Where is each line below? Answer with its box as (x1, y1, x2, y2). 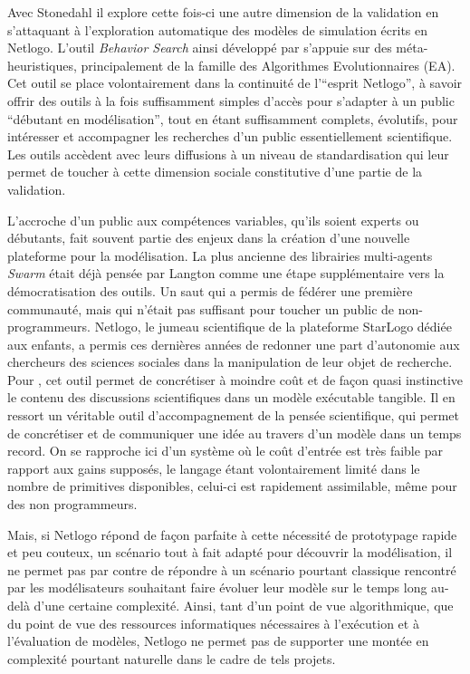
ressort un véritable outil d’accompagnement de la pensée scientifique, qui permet (7, 406, 459, 425)
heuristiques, (7, 55, 77, 74)
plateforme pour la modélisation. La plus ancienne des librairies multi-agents (7, 246, 433, 265)
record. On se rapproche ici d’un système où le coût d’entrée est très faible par (7, 441, 443, 460)
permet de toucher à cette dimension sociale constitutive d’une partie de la (7, 162, 423, 181)
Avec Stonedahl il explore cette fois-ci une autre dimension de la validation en (7, 3, 439, 21)
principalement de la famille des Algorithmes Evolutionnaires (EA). (81, 55, 456, 74)
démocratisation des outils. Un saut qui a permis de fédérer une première (7, 281, 413, 300)
